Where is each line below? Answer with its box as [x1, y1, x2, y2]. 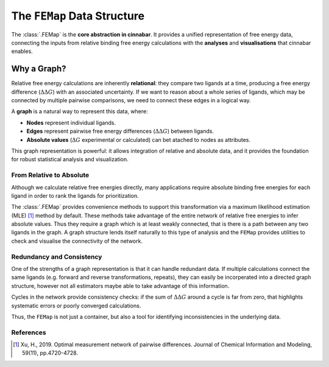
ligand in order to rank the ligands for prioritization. [11, 192, 140, 199]
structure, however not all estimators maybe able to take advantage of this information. [11, 282, 230, 289]
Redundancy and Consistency [11, 253, 102, 261]
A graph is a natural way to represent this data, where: [11, 108, 149, 115]
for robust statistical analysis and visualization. [11, 156, 129, 163]
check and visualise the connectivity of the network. [11, 237, 143, 245]
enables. [11, 47, 33, 55]
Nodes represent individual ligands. [26, 119, 116, 126]
